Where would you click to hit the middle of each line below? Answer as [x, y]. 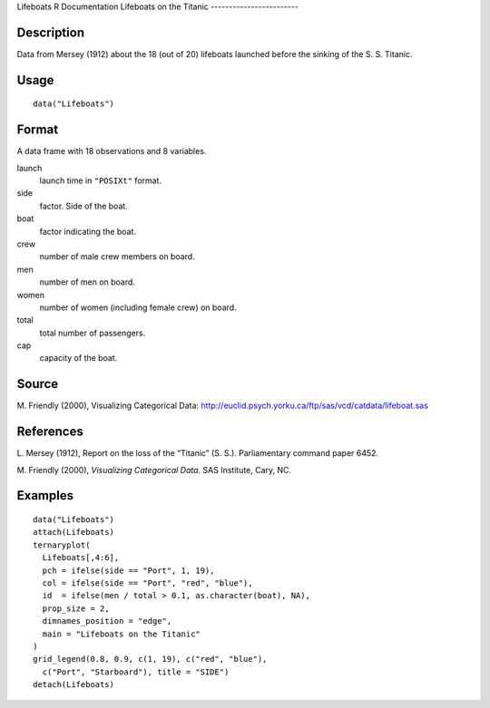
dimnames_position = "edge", [107, 621]
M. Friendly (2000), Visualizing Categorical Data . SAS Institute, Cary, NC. [154, 470]
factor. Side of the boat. [84, 206]
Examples [45, 495]
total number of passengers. [93, 333]
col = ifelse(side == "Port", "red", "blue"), [147, 583]
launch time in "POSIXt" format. [101, 180]
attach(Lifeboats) [74, 532]
